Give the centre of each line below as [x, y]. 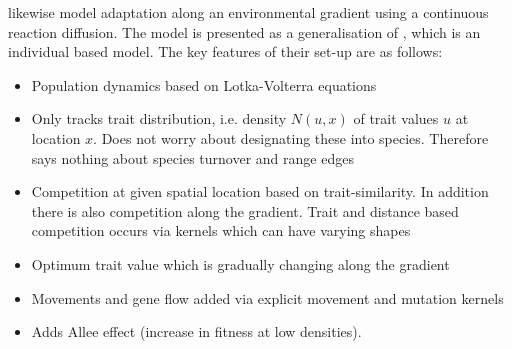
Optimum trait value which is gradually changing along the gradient [240, 263]
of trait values [396, 118]
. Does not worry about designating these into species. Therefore [291, 137]
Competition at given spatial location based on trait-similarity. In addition [260, 191]
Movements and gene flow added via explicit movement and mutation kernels [267, 297]
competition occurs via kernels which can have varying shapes [221, 230]
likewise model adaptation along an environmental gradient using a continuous [248, 12]
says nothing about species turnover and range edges [192, 157]
